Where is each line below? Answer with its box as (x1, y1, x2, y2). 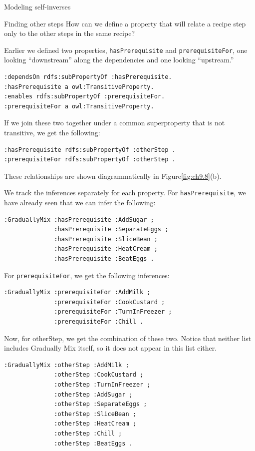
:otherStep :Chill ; (54, 430, 122, 437)
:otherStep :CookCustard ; (54, 371, 144, 379)
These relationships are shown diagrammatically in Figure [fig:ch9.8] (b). (4, 170, 222, 181)
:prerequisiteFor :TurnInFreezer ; (54, 308, 172, 316)
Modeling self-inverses (4, 1, 71, 11)
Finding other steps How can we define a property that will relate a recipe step (4, 18, 246, 28)
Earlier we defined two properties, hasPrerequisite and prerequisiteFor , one (4, 44, 248, 55)
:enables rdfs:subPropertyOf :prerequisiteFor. (4, 93, 165, 100)
